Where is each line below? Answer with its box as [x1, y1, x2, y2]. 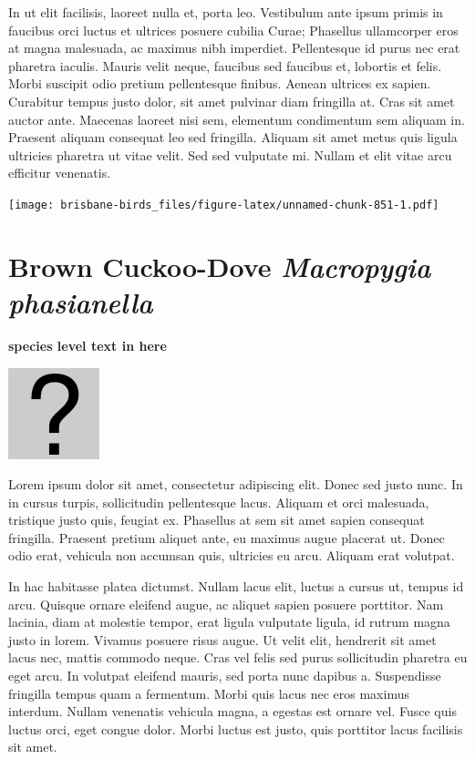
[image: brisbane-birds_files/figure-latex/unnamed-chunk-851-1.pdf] [8, 198, 439, 211]
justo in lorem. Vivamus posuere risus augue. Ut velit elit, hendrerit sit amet [8, 630, 437, 649]
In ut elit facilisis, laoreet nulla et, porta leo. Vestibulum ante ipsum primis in [8, 3, 443, 21]
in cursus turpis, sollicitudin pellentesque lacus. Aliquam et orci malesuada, [8, 492, 429, 511]
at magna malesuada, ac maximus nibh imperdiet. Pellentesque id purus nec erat [8, 38, 460, 57]
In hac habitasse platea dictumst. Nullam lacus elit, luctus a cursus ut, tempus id [8, 577, 464, 596]
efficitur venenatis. [8, 163, 111, 182]
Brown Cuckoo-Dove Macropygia [8, 247, 431, 285]
